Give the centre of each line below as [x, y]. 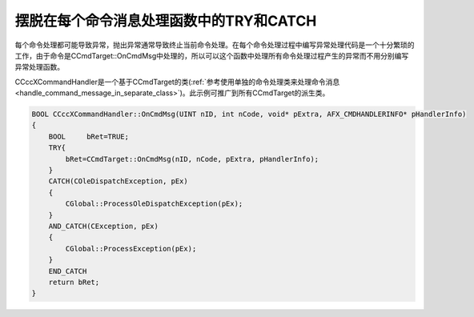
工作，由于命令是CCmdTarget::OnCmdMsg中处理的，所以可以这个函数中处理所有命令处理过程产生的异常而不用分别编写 [212, 55]
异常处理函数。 [39, 67]
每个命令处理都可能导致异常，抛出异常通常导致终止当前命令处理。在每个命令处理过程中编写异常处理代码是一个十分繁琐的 [215, 45]
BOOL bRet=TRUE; [89, 136]
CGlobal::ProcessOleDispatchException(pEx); [154, 204]
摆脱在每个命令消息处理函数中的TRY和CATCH [166, 21]
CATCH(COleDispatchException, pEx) [118, 181]
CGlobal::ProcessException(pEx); [131, 249]
